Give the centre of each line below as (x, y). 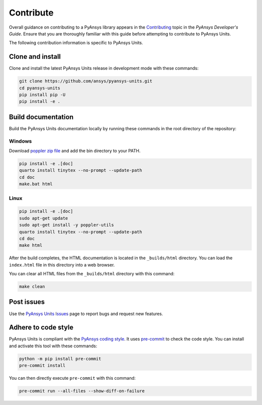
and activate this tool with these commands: (53, 346)
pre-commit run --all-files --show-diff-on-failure (82, 391)
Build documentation (41, 117)
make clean (32, 287)
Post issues (27, 302)
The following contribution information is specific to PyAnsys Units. (76, 43)
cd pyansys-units (40, 88)
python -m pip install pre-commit (60, 359)
